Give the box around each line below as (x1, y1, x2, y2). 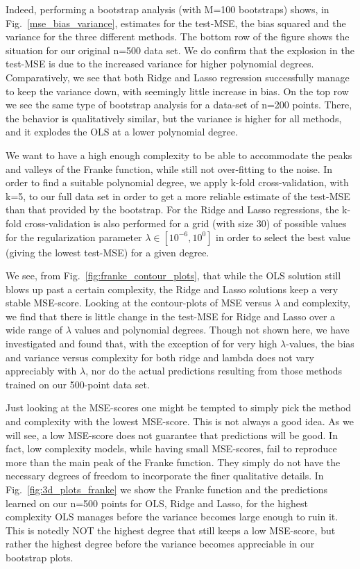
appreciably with (6, 363, 77, 378)
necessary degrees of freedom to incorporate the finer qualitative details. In (6, 468, 324, 483)
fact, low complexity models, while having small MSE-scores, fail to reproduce (6, 441, 337, 456)
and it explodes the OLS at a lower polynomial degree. (6, 124, 238, 139)
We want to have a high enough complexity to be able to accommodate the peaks (6, 147, 352, 162)
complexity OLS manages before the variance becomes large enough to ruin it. (6, 509, 338, 524)
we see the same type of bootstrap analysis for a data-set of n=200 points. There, (6, 97, 352, 112)
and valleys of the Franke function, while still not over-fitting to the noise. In (6, 161, 333, 176)
